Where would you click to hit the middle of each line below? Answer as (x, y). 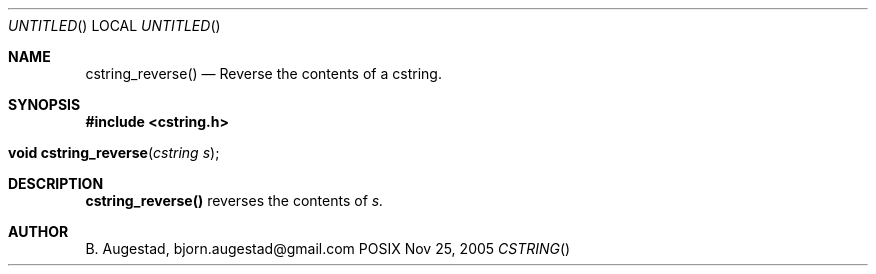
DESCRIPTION (56, 183)
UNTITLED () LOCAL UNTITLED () (114, 25)
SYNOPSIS (44, 104)
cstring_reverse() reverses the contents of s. (234, 200)
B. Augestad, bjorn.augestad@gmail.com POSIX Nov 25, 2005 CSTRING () (328, 248)
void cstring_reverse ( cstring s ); (114, 152)
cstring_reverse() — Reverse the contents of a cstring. (263, 73)
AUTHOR (38, 231)
